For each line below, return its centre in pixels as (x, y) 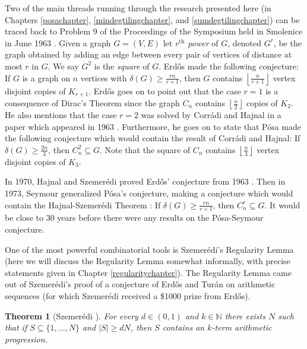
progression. (26, 339)
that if (16, 327)
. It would (282, 204)
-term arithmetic (242, 327)
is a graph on (46, 77)
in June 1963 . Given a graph (58, 42)
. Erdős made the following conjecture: (229, 66)
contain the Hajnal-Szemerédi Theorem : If (83, 204)
